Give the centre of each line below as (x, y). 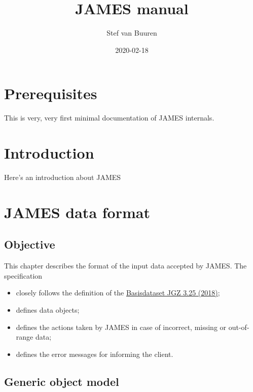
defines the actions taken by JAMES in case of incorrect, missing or (121, 327)
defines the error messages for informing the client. (95, 354)
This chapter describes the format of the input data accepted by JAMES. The (125, 266)
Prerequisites (51, 93)
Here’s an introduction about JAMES (63, 177)
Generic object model (62, 381)
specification (23, 275)
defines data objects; (48, 309)
